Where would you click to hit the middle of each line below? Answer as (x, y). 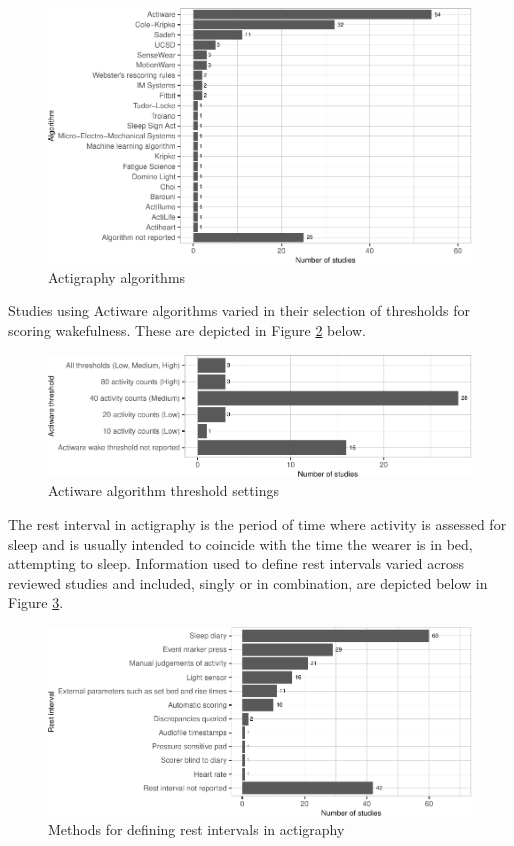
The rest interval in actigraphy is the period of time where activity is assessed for (257, 523)
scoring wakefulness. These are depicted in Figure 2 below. (187, 330)
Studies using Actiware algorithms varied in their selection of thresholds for (239, 310)
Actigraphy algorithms (117, 276)
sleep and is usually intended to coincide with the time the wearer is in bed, (240, 543)
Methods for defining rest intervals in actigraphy (196, 829)
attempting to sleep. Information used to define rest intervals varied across (236, 563)
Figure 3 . (36, 602)
